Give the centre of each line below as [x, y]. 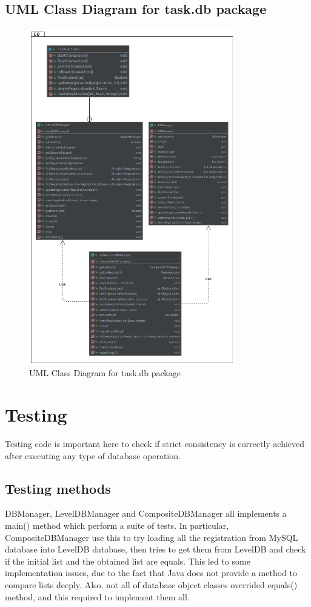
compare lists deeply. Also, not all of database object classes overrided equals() [151, 585]
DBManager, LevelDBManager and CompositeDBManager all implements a [146, 513]
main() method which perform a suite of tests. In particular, [117, 526]
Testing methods [58, 488]
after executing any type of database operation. [93, 455]
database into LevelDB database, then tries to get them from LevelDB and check [155, 549]
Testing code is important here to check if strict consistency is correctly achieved [155, 444]
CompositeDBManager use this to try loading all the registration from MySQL [152, 537]
